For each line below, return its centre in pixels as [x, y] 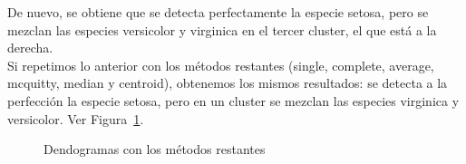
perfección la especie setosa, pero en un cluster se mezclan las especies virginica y [233, 100]
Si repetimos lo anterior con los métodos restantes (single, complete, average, [221, 65]
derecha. [30, 48]
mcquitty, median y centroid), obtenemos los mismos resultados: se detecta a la [228, 83]
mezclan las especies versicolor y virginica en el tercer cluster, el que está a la [222, 29]
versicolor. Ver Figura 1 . [76, 118]
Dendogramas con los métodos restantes [155, 149]
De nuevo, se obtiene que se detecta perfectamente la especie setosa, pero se [218, 12]
